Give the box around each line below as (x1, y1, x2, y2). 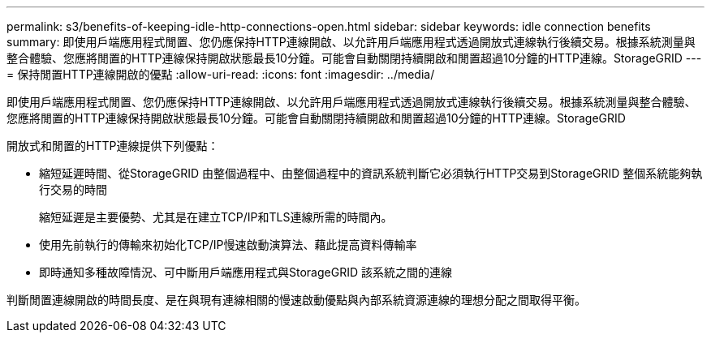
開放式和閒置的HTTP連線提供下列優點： (6, 139, 219, 152)
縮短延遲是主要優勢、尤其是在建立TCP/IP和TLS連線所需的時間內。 (39, 210, 393, 224)
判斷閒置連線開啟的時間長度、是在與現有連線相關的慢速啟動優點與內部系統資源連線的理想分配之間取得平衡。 (6, 293, 586, 307)
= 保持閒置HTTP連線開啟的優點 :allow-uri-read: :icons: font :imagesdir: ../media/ (6, 67, 435, 81)
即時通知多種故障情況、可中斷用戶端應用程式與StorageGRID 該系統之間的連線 (39, 265, 452, 279)
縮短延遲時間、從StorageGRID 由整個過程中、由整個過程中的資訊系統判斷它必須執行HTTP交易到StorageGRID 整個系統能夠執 (39, 166, 703, 180)
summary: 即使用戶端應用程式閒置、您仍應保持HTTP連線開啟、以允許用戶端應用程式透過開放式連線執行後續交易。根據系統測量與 (6, 35, 696, 49)
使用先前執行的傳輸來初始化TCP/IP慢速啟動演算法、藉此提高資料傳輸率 (39, 238, 417, 251)
